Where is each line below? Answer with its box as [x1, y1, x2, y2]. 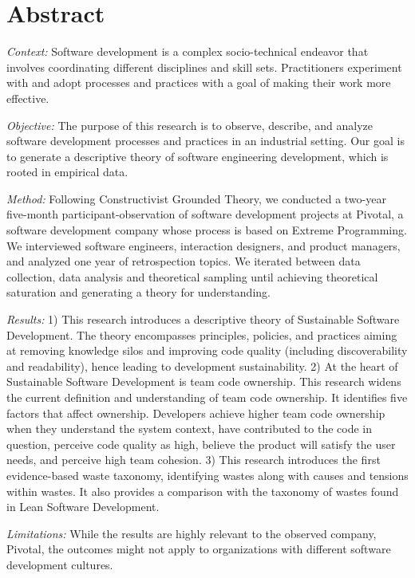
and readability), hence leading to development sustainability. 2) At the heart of [6, 357, 398, 374]
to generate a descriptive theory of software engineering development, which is [6, 147, 389, 164]
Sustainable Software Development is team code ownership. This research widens [6, 373, 401, 390]
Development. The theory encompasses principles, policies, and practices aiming [6, 326, 397, 343]
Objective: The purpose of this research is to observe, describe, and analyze [6, 116, 373, 133]
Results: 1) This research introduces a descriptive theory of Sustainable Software [6, 311, 400, 328]
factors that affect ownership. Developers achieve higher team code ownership [6, 404, 385, 421]
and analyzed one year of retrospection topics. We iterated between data [6, 253, 361, 269]
